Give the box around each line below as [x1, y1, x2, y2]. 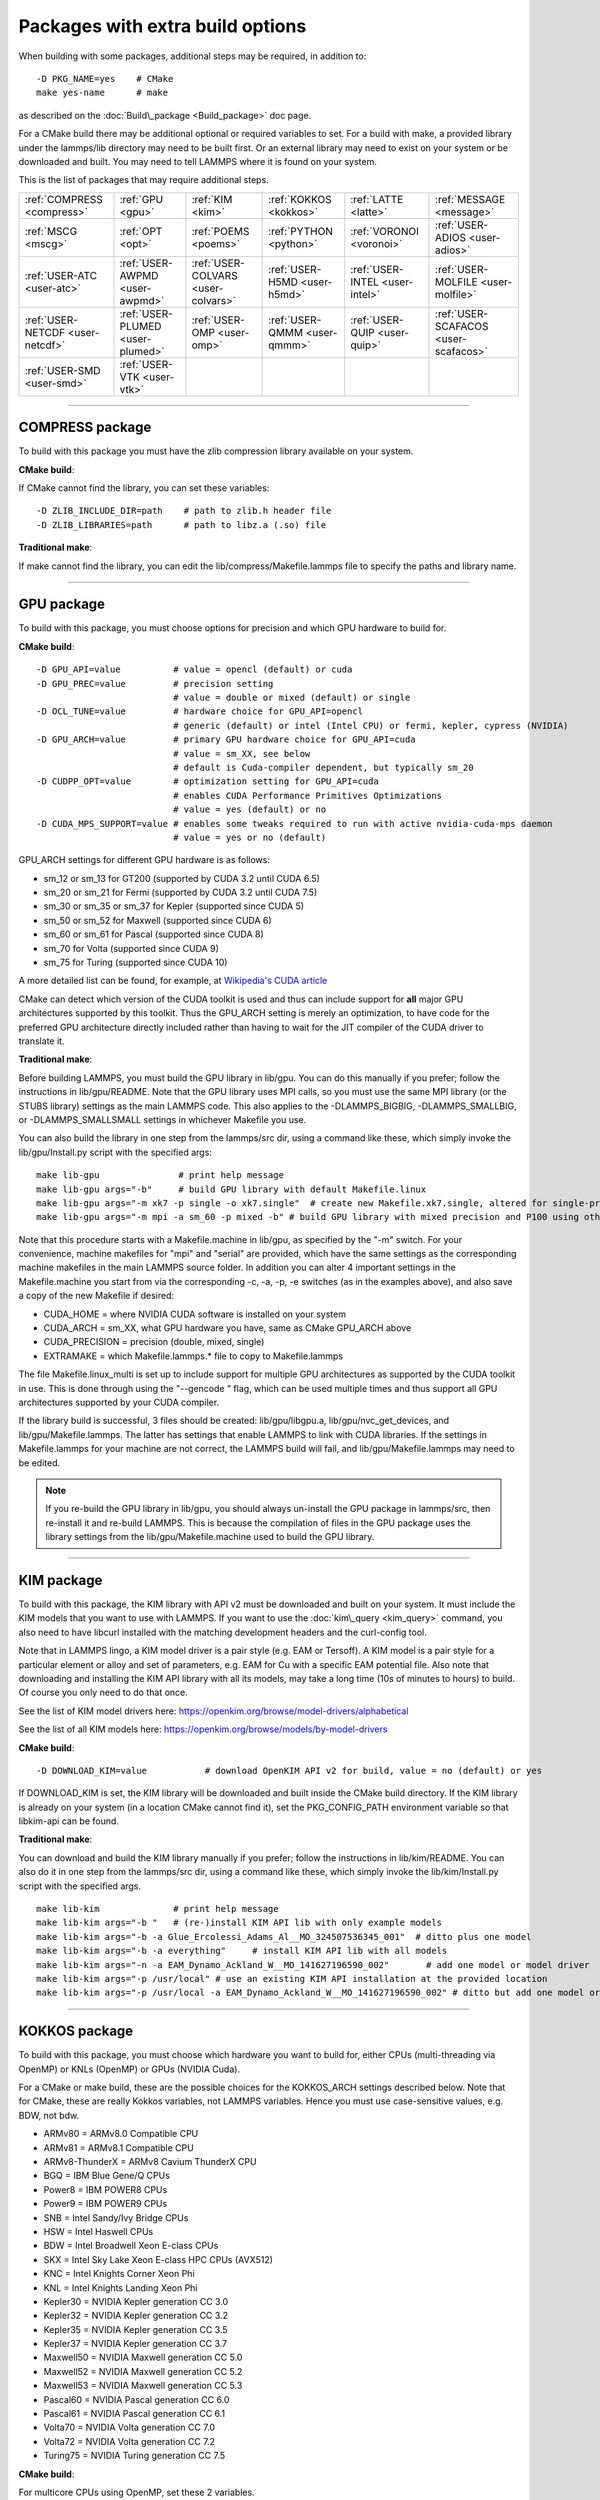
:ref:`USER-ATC [24, 268, 98, 282]
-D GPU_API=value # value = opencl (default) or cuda [36, 664, 353, 675]
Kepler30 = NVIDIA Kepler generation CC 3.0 [43, 2295, 229, 2307]
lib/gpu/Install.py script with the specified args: [18, 1146, 212, 1158]
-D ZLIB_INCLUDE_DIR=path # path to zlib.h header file [36, 505, 332, 517]
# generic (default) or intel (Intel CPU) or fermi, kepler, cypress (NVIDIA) [173, 720, 569, 731]
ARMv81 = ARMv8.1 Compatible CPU [43, 2141, 194, 2154]
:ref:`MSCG [24, 224, 78, 238]
